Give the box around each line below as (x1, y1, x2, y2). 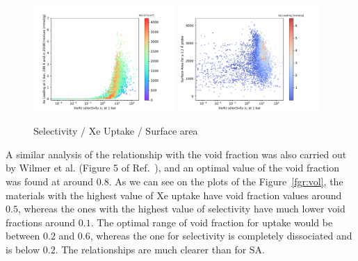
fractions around (6, 214, 76, 229)
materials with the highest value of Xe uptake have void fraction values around (6, 187, 342, 202)
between (6, 228, 40, 243)
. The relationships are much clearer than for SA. (55, 242, 265, 256)
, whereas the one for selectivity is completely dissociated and (90, 228, 352, 243)
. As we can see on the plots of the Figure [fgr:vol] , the (108, 174, 343, 188)
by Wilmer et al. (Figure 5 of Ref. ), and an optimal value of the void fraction (6, 160, 340, 175)
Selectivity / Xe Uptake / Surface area (33, 124, 198, 138)
